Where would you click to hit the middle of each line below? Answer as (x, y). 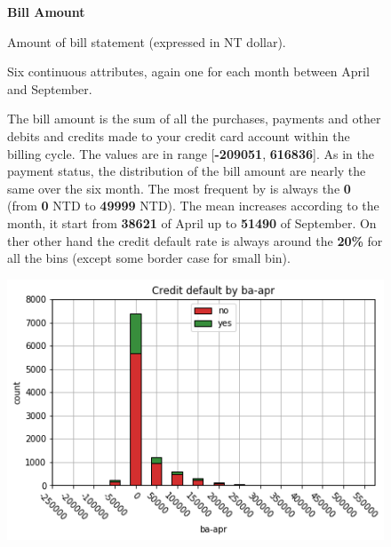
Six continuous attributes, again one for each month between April (188, 71)
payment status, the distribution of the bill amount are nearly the (187, 171)
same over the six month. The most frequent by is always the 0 (179, 188)
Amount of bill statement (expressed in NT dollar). (147, 41)
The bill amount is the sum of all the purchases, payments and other (194, 119)
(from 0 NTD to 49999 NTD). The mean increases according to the (193, 206)
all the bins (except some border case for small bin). (149, 258)
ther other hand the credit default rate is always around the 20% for (195, 240)
